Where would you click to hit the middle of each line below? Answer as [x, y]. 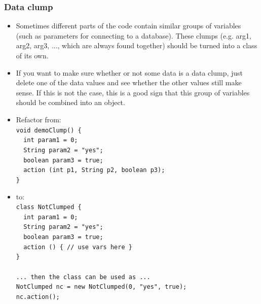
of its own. [32, 55]
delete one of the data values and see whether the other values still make [129, 82]
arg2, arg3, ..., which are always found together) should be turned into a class [137, 45]
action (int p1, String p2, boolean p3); [94, 170]
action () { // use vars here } [78, 247]
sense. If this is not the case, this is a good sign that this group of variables [133, 92]
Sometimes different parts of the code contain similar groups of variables [128, 26]
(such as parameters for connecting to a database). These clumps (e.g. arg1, [134, 35]
